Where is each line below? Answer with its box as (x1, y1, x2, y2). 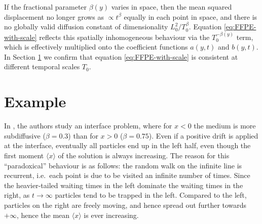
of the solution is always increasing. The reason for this (58, 150, 230, 160)
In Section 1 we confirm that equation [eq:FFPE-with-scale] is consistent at (4, 51, 238, 62)
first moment (4, 150, 44, 160)
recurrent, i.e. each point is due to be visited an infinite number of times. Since (4, 170, 250, 181)
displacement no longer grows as (4, 11, 104, 22)
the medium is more (194, 120, 256, 131)
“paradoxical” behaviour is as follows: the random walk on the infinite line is (4, 160, 242, 170)
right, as (4, 190, 30, 200)
